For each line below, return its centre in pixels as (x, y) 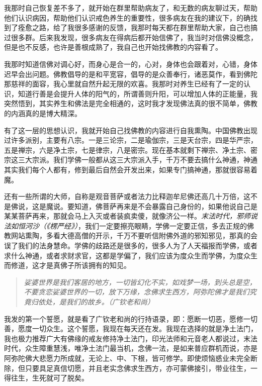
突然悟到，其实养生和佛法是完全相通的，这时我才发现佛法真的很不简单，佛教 (131, 103)
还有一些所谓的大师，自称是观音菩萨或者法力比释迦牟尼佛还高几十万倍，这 (127, 196)
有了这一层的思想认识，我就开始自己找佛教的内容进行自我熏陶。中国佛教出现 (131, 130)
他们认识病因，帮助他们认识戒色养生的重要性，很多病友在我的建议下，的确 (127, 17)
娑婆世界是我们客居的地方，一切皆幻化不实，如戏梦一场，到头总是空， (140, 282)
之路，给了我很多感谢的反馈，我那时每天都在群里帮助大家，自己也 (141, 27)
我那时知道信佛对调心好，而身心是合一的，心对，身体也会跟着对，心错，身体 (131, 64)
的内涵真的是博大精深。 (43, 113)
